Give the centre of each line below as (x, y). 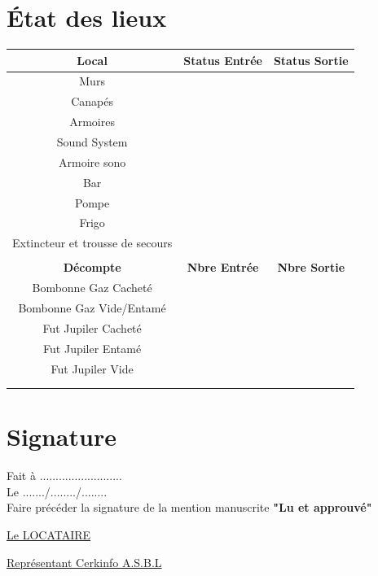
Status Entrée (223, 60)
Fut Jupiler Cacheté (92, 327)
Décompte (92, 267)
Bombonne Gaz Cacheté (92, 288)
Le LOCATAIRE (49, 535)
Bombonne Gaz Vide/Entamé (92, 308)
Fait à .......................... (64, 476)
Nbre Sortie (311, 267)
